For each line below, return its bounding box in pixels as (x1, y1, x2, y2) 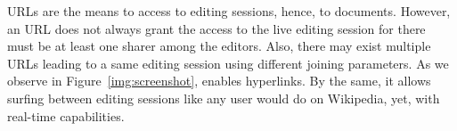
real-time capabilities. (7, 106, 125, 125)
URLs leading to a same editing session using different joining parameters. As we (7, 53, 449, 72)
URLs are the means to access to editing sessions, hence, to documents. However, (7, 2, 451, 20)
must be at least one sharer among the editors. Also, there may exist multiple (7, 37, 431, 55)
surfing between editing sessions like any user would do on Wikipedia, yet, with (7, 88, 440, 107)
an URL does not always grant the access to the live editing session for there (7, 19, 426, 37)
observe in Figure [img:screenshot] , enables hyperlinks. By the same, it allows (7, 71, 431, 90)
